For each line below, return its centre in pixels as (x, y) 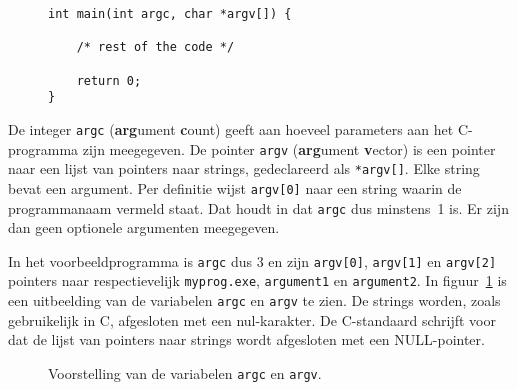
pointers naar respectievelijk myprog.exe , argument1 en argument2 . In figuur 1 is (257, 280)
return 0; (109, 80)
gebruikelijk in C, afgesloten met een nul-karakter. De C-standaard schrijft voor (252, 319)
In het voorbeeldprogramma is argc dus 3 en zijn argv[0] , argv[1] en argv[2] (252, 260)
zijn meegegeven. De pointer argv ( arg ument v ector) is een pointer (289, 148)
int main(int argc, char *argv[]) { (170, 14)
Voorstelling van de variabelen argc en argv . (185, 372)
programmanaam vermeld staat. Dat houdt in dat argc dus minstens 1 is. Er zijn (258, 207)
